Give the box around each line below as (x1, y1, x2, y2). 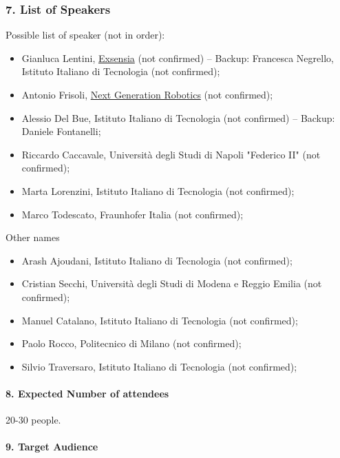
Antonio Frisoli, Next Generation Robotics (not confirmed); (21, 87, 273, 101)
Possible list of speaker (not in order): (6, 28, 165, 42)
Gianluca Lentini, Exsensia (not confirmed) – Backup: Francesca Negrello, (21, 50, 334, 65)
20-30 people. (6, 413, 61, 427)
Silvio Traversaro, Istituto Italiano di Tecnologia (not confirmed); (21, 359, 297, 373)
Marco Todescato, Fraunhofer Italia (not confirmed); (21, 207, 244, 221)
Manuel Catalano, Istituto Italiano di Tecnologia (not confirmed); (21, 313, 298, 327)
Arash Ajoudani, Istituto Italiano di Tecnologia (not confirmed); (21, 253, 293, 267)
